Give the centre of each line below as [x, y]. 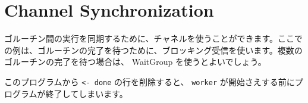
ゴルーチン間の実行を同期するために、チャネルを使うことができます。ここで [154, 38]
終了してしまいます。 [87, 93]
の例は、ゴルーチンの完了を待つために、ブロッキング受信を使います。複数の [153, 50]
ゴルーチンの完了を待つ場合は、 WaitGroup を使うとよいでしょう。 [135, 62]
